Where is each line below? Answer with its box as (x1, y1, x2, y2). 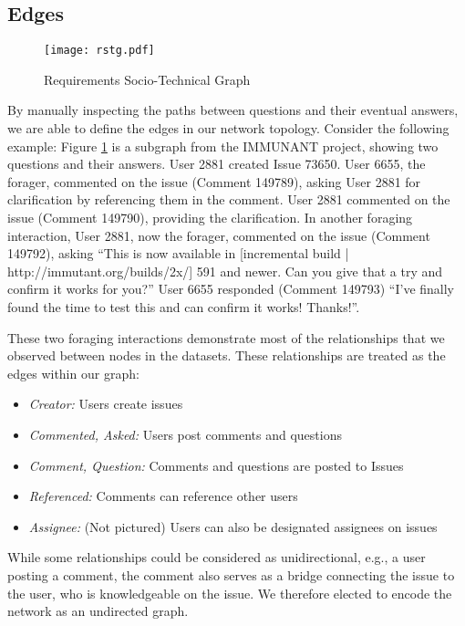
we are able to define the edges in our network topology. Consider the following (7, 119, 449, 138)
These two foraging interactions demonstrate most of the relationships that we (7, 328, 445, 347)
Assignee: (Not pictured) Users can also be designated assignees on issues (28, 516, 438, 536)
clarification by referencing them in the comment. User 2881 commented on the (7, 190, 450, 209)
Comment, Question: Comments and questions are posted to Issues (28, 455, 404, 475)
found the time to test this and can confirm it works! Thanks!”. (7, 297, 360, 316)
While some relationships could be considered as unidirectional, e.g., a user (7, 548, 426, 567)
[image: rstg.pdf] (44, 44, 155, 57)
